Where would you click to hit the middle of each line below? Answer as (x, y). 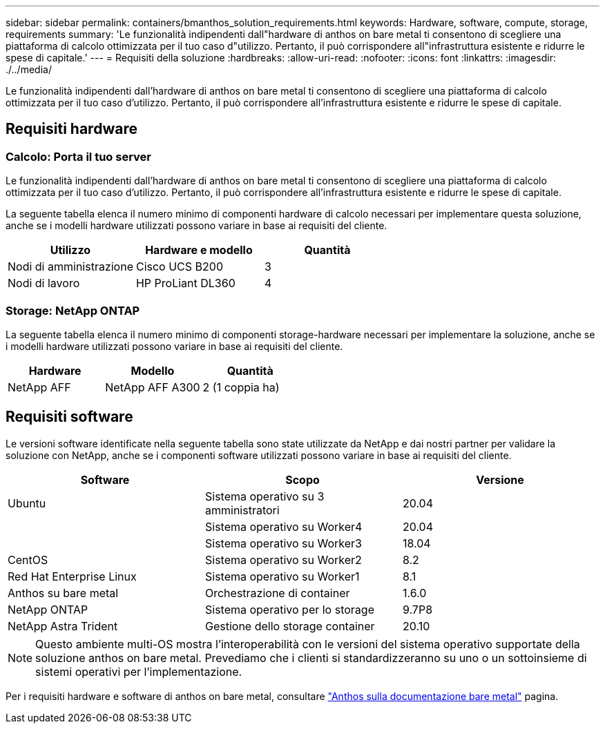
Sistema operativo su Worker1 (282, 576)
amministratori (242, 510)
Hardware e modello (199, 250)
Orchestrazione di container (277, 593)
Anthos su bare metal (63, 593)
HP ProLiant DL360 (185, 283)
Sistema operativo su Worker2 (283, 560)
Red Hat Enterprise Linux (72, 576)
